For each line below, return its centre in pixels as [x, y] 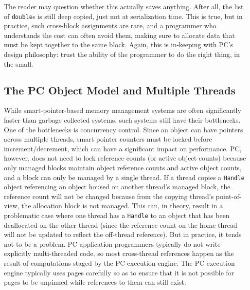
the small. [18, 63]
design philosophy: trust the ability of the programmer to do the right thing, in [122, 54]
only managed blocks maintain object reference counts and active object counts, [123, 167]
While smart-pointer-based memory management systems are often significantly [123, 110]
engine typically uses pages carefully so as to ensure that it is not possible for [119, 272]
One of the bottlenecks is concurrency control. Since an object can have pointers [124, 129]
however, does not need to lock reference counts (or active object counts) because [125, 158]
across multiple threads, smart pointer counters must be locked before [108, 139]
